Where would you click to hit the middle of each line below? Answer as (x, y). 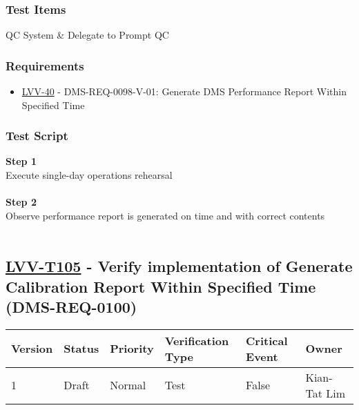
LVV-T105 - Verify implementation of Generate (179, 266)
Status (81, 349)
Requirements (45, 65)
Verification (197, 340)
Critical (267, 340)
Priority (132, 349)
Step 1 (21, 161)
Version (32, 349)
